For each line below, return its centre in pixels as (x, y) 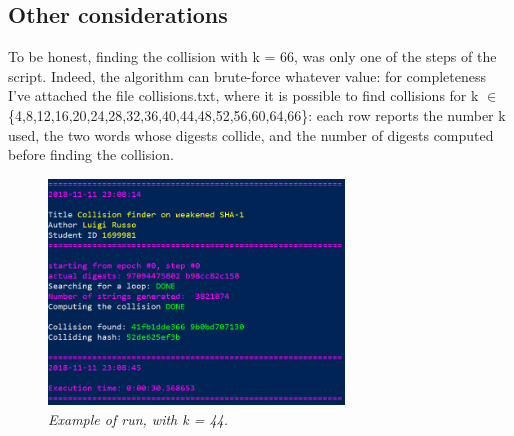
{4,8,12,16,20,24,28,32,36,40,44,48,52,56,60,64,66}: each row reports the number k (257, 114)
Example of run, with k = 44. (138, 418)
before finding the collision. (91, 154)
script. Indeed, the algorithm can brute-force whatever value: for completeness (247, 75)
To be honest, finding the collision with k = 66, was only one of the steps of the (252, 56)
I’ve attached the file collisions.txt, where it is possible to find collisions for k (243, 95)
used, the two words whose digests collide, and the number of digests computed (251, 134)
